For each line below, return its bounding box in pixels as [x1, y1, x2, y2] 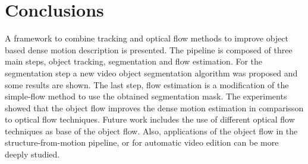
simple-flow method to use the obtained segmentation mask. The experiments [5, 90, 287, 102]
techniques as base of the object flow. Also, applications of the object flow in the [5, 124, 298, 137]
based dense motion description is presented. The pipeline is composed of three [5, 43, 293, 56]
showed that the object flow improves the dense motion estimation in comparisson [5, 101, 304, 114]
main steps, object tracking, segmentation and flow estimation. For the [5, 55, 263, 67]
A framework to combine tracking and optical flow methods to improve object [5, 32, 288, 44]
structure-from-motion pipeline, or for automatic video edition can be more [5, 136, 279, 149]
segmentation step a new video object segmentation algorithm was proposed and [5, 66, 298, 79]
